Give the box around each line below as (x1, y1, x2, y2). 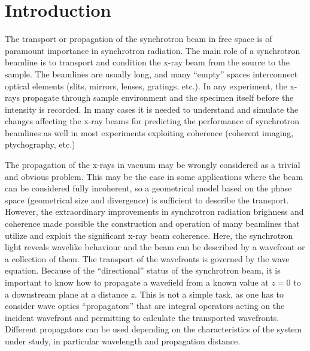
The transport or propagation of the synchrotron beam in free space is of (5, 32, 272, 45)
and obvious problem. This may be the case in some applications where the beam (5, 170, 303, 182)
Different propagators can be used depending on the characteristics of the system (5, 323, 302, 335)
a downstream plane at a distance (5, 287, 128, 300)
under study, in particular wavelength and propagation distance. (5, 334, 241, 347)
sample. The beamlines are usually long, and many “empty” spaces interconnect (5, 67, 298, 80)
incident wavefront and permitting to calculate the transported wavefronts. (5, 311, 279, 323)
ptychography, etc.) (5, 138, 75, 151)
